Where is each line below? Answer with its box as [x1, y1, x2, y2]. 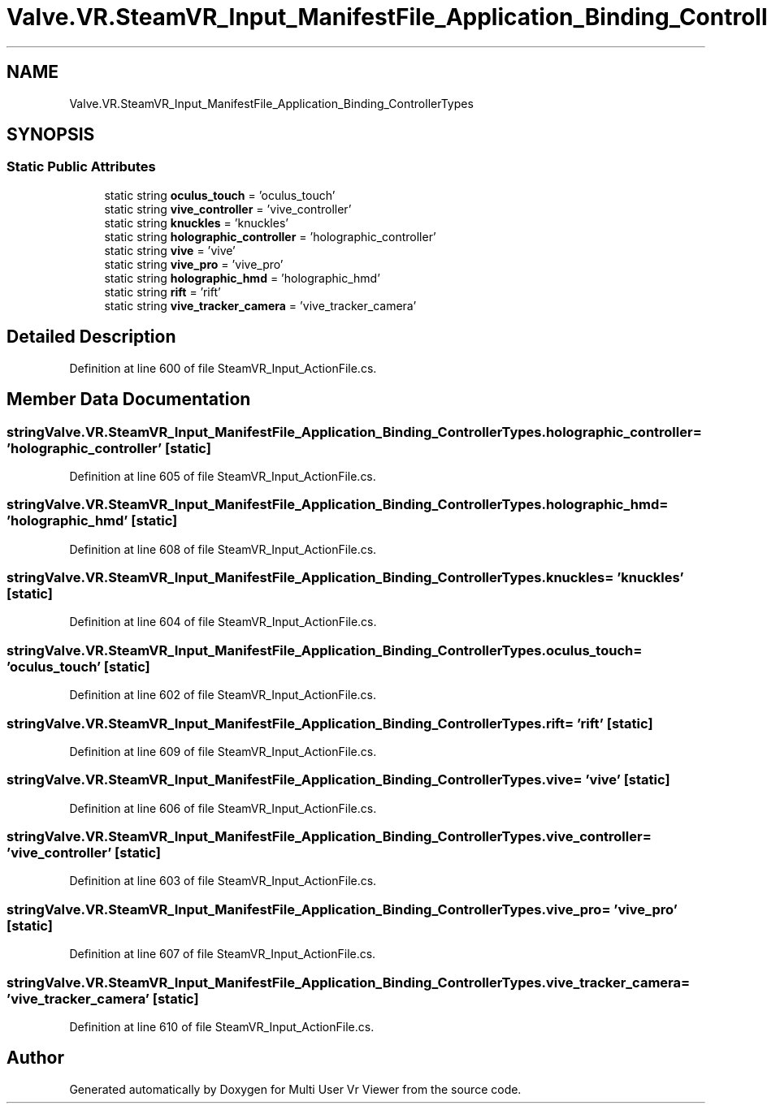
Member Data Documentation [6, 389, 251, 410]
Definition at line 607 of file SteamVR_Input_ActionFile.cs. [69, 947, 376, 961]
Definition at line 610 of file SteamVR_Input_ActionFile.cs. [69, 1019, 375, 1034]
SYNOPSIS [6, 124, 95, 145]
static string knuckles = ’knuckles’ [104, 215, 288, 230]
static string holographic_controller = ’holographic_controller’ [104, 229, 436, 244]
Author [6, 1047, 64, 1069]
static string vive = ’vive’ [104, 243, 236, 257]
